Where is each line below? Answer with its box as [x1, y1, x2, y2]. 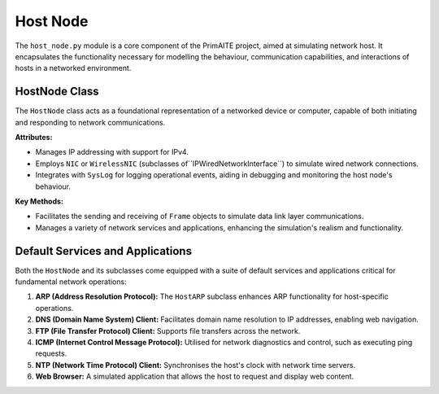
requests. [35, 348, 67, 358]
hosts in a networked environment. [15, 63, 132, 73]
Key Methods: [15, 196, 64, 206]
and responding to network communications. [15, 117, 166, 127]
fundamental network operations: [15, 277, 127, 287]
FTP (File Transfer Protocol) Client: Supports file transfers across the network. [35, 326, 301, 335]
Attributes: [15, 133, 53, 142]
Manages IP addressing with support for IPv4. [35, 147, 189, 157]
